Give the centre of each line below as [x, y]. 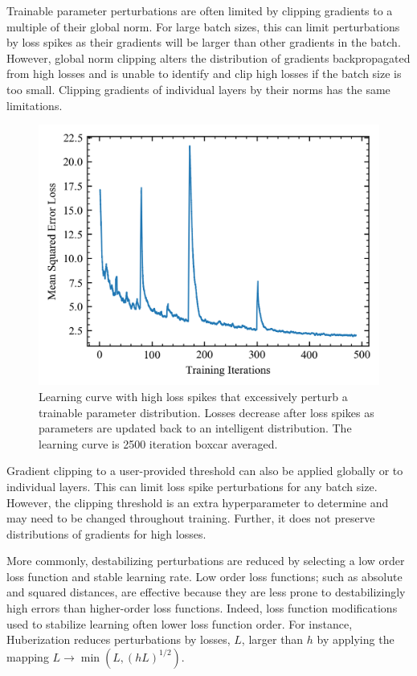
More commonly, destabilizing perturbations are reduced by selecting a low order [206, 561]
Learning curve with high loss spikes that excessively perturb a [193, 396]
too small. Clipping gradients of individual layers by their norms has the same [198, 89]
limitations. [35, 105]
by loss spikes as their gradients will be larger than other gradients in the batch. [204, 42]
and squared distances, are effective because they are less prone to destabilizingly [206, 592]
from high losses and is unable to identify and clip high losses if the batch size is [204, 74]
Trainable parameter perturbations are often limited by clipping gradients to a [200, 10]
